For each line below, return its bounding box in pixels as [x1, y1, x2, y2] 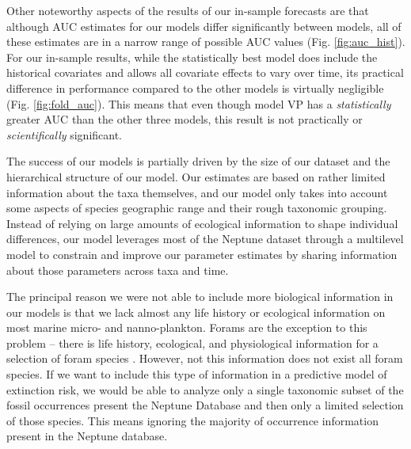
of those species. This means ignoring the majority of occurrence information [6, 412, 379, 428]
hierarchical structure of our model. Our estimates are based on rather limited [6, 168, 386, 185]
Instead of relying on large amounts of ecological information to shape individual [6, 215, 398, 231]
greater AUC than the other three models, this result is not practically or [6, 111, 363, 127]
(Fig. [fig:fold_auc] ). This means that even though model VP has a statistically [6, 95, 391, 112]
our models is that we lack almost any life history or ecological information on [6, 303, 386, 320]
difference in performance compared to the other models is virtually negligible [6, 79, 384, 96]
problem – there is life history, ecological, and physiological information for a [6, 334, 379, 351]
